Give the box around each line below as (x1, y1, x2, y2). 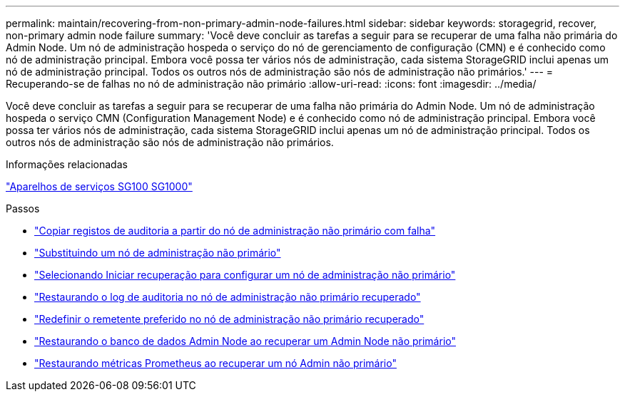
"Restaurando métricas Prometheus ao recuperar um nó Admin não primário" (34, 357, 397, 369)
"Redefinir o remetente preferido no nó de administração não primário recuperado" (34, 313, 425, 325)
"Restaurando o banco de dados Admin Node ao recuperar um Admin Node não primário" (34, 335, 456, 347)
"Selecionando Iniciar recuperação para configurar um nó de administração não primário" (34, 269, 456, 281)
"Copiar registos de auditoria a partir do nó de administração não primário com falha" (34, 225, 436, 237)
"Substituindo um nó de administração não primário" (34, 247, 281, 259)
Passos (6, 202, 40, 215)
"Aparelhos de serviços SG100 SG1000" (6, 180, 193, 192)
